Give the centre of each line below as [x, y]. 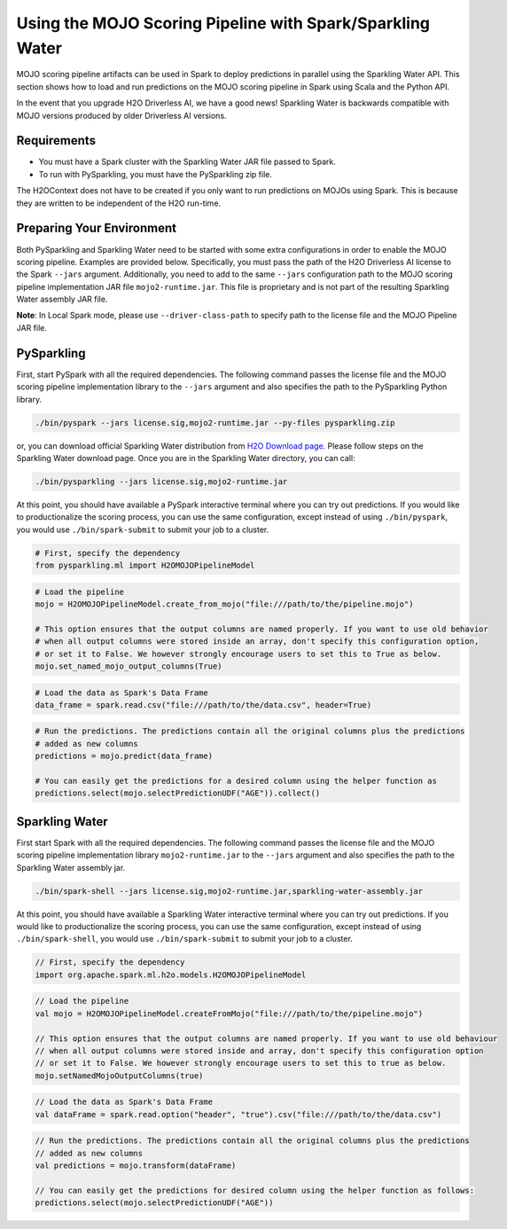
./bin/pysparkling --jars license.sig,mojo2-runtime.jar [161, 481]
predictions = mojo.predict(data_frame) [124, 756]
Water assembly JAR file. [62, 299]
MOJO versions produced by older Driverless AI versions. [121, 115]
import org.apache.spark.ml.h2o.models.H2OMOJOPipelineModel [171, 975]
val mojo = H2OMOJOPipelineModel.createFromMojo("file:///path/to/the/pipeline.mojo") [229, 1014]
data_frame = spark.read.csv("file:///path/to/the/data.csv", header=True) [203, 705]
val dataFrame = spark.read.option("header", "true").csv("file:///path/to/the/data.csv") [238, 1114]
